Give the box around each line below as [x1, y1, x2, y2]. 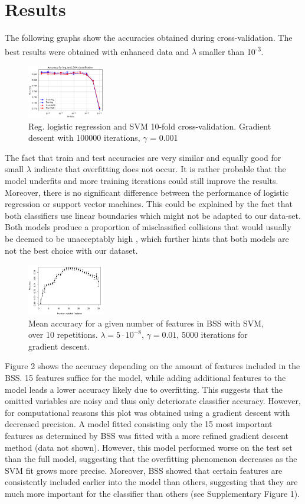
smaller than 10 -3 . [199, 43, 264, 57]
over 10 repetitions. [28, 328, 98, 341]
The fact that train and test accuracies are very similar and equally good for [5, 151, 281, 163]
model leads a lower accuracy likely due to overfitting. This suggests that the [5, 383, 283, 395]
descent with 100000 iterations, [28, 131, 140, 144]
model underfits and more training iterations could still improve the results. [5, 175, 278, 187]
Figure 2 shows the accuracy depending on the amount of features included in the [5, 360, 300, 372]
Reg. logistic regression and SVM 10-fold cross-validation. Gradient [28, 119, 271, 132]
